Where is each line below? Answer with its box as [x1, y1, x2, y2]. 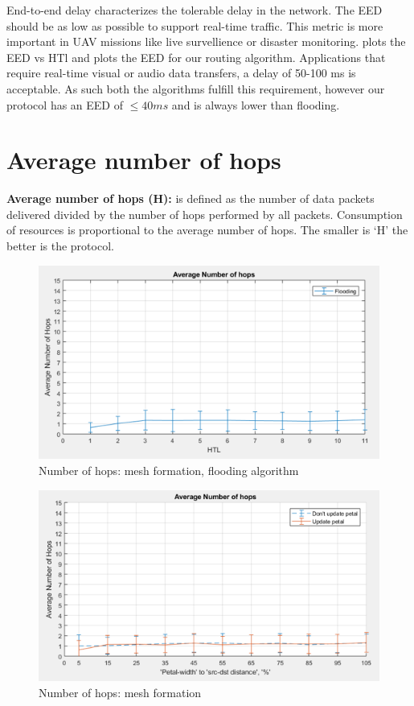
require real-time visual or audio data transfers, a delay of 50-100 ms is [6, 64, 356, 81]
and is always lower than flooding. [171, 96, 340, 113]
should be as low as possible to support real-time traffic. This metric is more [6, 17, 383, 34]
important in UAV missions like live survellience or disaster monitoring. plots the [6, 33, 406, 50]
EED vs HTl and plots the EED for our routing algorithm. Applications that [6, 48, 386, 65]
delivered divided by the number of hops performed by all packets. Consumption [6, 205, 403, 222]
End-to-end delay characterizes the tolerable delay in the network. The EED [6, 2, 383, 18]
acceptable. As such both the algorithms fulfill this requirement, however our [6, 80, 385, 97]
